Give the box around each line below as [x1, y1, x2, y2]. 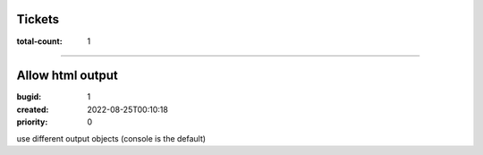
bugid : [16, 91, 42, 102]
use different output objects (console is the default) [16, 133, 206, 143]
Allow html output [16, 68, 118, 83]
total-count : [16, 36, 63, 47]
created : [16, 104, 49, 115]
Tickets [16, 12, 60, 27]
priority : [16, 116, 48, 127]
